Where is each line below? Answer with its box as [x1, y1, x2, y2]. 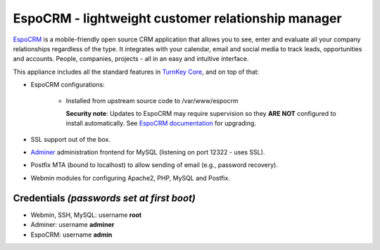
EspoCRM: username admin [30, 230, 113, 239]
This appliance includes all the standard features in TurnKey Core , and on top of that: [13, 67, 260, 76]
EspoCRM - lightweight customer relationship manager [13, 11, 342, 26]
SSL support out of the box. [30, 135, 111, 143]
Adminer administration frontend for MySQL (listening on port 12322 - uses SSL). [30, 148, 265, 157]
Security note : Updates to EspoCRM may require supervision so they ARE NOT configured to [65, 109, 337, 117]
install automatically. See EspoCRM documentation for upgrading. [65, 119, 257, 128]
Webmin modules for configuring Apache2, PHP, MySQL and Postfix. [30, 173, 230, 182]
